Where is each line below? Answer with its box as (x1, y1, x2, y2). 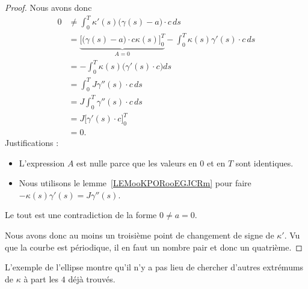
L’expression (19, 156, 65, 169)
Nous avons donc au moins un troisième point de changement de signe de (5, 229, 274, 241)
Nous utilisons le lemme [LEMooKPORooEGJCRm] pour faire (19, 177, 251, 189)
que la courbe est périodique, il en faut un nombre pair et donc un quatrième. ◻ (5, 240, 303, 253)
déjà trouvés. (68, 272, 115, 285)
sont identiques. (235, 156, 294, 169)
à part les (23, 272, 59, 285)
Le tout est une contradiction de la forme (5, 208, 157, 221)
